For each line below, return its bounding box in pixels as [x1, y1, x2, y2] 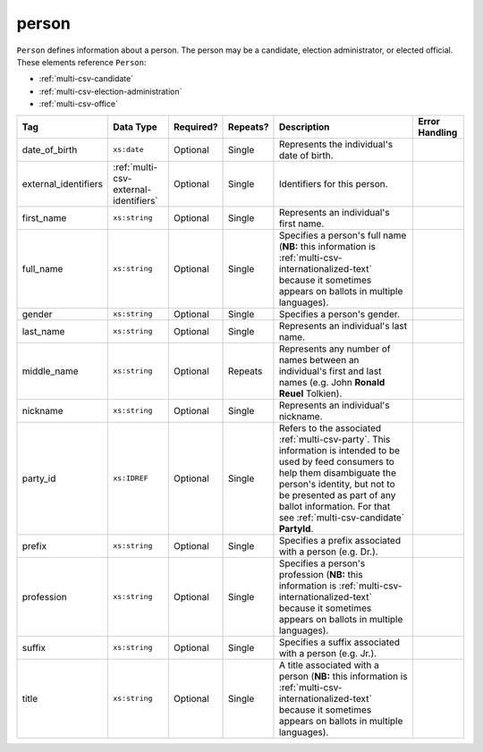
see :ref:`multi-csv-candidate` [278, 511, 405, 523]
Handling [417, 126, 458, 139]
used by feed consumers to [278, 455, 395, 468]
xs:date [113, 145, 144, 154]
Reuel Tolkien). [278, 387, 343, 400]
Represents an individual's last [278, 319, 407, 332]
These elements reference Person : [16, 56, 147, 67]
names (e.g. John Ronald [278, 376, 386, 388]
